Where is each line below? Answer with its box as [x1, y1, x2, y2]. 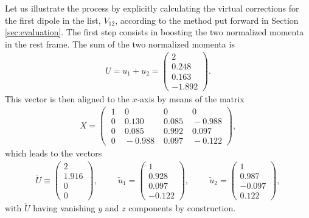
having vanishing [33, 202, 95, 214]
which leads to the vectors [5, 147, 102, 160]
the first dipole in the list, [5, 13, 101, 26]
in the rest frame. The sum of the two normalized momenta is [5, 37, 235, 50]
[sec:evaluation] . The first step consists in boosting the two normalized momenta [5, 26, 304, 38]
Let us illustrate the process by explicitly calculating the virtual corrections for [5, 2, 299, 14]
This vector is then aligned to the [5, 92, 130, 105]
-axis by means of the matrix [137, 92, 245, 105]
